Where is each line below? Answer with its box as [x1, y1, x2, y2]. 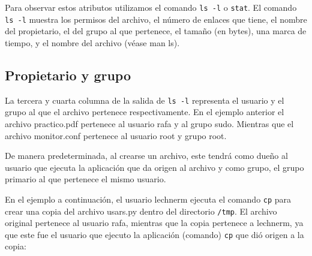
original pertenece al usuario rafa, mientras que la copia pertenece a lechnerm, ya [5, 216, 304, 229]
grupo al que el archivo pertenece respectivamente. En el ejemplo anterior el [5, 106, 284, 118]
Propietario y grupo [5, 65, 131, 84]
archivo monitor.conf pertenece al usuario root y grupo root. [5, 129, 227, 141]
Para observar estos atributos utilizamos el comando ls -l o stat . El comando [5, 1, 297, 13]
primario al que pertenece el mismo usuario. [5, 173, 166, 185]
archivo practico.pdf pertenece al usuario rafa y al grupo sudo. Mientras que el [5, 117, 294, 129]
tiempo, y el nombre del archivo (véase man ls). [5, 36, 180, 49]
